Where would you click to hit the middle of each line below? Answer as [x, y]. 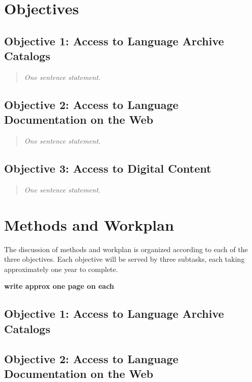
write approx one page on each [59, 286]
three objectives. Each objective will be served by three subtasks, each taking [124, 259]
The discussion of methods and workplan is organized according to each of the [126, 249]
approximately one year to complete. [61, 269]
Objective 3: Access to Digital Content [108, 168]
